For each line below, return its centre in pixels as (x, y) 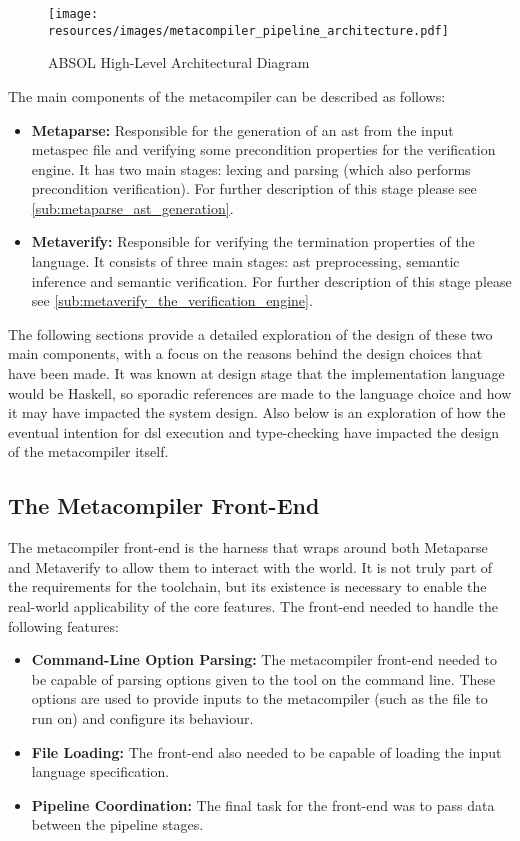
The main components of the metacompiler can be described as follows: (227, 95)
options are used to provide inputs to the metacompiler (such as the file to (259, 698)
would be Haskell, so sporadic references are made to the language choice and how (260, 392)
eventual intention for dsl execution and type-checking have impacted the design (253, 431)
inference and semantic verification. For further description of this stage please (271, 280)
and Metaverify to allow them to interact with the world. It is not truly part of (250, 566)
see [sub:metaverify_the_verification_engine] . (172, 300)
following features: (63, 625)
